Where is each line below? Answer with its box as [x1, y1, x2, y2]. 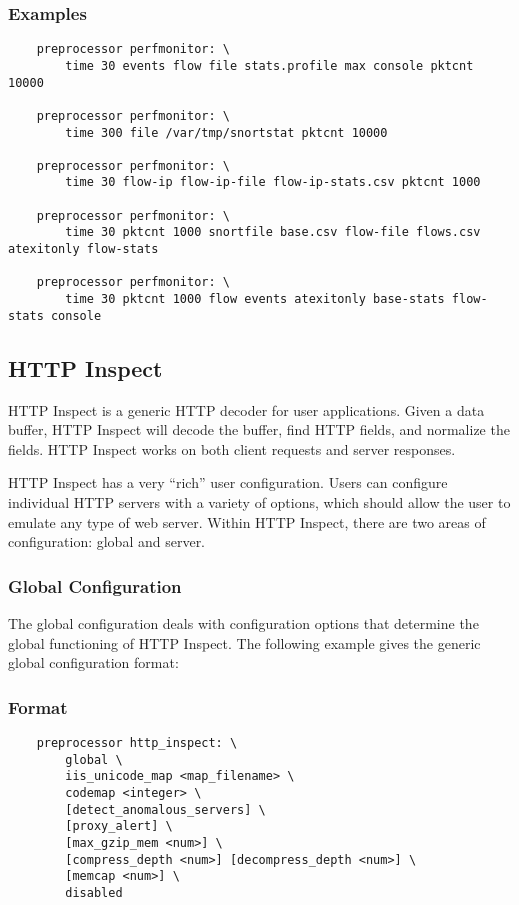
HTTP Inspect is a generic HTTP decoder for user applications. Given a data [8, 399, 485, 420]
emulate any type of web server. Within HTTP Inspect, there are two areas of [8, 511, 486, 532]
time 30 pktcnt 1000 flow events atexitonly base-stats [65, 292, 445, 307]
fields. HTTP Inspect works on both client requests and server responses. [8, 438, 456, 459]
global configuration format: [8, 652, 179, 673]
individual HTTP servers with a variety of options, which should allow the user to [8, 491, 511, 512]
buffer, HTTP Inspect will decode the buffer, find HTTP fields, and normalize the [8, 419, 510, 440]
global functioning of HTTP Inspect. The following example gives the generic [8, 632, 481, 653]
